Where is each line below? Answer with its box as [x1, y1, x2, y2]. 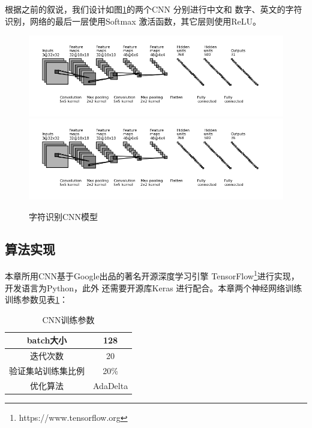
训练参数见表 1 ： [5, 293, 68, 306]
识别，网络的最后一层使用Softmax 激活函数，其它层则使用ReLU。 [5, 14, 261, 27]
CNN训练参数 [42, 313, 95, 325]
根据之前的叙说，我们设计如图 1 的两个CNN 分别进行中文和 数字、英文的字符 [5, 3, 302, 15]
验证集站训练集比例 [9, 364, 85, 377]
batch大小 [26, 334, 67, 346]
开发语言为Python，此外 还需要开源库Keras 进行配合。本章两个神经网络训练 [5, 281, 302, 294]
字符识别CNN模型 [29, 210, 98, 222]
